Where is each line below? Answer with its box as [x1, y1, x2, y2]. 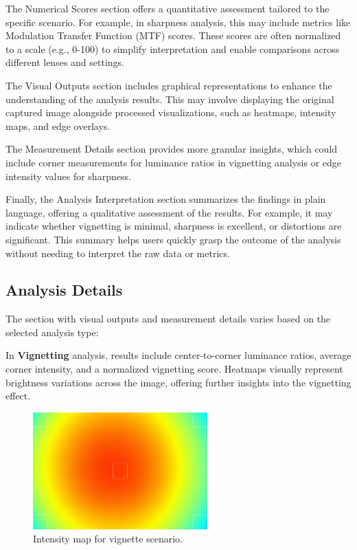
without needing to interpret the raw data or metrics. [5, 245, 230, 260]
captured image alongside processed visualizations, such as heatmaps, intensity [5, 105, 336, 120]
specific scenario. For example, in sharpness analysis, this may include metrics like [5, 14, 351, 29]
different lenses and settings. [5, 55, 124, 69]
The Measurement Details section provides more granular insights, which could [5, 142, 338, 156]
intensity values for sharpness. [5, 168, 131, 183]
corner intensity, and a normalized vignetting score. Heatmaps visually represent [5, 362, 343, 376]
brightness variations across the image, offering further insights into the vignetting [5, 375, 352, 389]
